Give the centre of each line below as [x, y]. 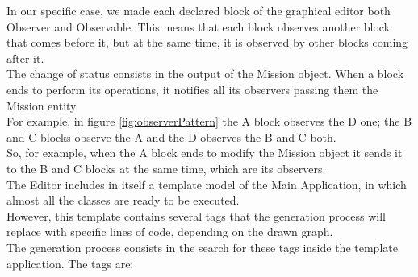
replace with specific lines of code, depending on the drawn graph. [170, 232]
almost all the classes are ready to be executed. [123, 200]
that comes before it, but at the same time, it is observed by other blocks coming [207, 42]
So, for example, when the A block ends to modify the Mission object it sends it [205, 153]
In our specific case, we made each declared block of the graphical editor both [199, 10]
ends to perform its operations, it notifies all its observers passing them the [192, 89]
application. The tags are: [70, 263]
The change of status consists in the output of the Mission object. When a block [205, 74]
